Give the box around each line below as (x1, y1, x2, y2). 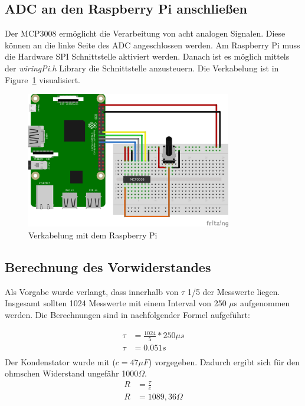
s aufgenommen (234, 297, 290, 309)
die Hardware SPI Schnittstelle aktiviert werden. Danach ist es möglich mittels (5, 50, 290, 63)
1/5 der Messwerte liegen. (187, 285, 280, 297)
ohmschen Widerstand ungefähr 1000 (5, 367, 139, 379)
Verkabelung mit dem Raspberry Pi (28, 229, 158, 241)
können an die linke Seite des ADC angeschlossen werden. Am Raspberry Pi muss (5, 38, 300, 51)
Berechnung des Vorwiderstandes (5, 257, 211, 276)
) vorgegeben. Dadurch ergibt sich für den (149, 355, 300, 368)
